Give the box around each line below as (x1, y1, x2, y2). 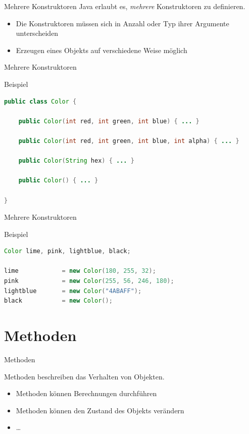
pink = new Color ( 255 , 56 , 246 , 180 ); (4, 277, 174, 285)
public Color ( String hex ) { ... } (18, 157, 134, 165)
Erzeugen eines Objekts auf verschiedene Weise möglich (16, 44, 187, 55)
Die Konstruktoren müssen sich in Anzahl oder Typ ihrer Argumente (16, 18, 229, 28)
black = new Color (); (4, 297, 113, 305)
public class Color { (4, 98, 77, 105)
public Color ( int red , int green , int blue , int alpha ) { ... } (18, 137, 239, 144)
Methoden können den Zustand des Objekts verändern (16, 405, 184, 415)
